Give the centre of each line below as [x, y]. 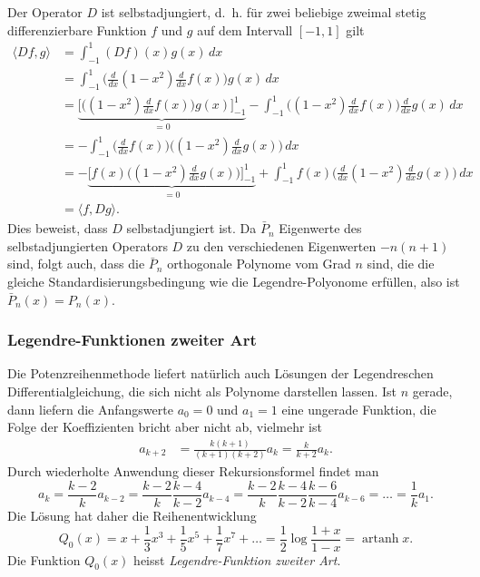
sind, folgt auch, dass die [76, 264]
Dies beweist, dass [58, 228]
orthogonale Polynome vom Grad [259, 264]
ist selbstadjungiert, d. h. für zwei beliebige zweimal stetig [264, 12]
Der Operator [45, 12]
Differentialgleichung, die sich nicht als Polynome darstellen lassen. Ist [202, 391]
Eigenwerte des [320, 228]
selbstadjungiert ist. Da [191, 228]
